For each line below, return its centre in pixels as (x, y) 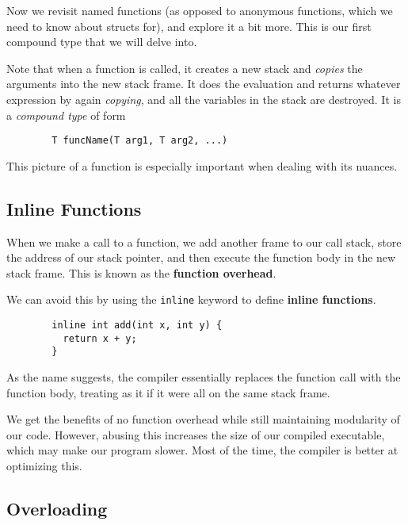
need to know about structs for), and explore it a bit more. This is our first (189, 26)
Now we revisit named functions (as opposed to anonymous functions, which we (200, 10)
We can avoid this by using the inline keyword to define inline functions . (191, 299)
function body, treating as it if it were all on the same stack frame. (168, 392)
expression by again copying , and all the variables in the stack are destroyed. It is (204, 99)
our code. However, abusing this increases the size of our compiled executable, (196, 434)
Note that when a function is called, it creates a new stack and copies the (185, 68)
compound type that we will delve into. (102, 42)
